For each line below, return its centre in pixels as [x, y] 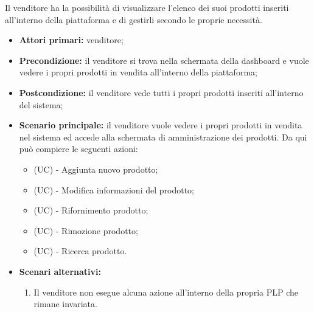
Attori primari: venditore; [71, 40]
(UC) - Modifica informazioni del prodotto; [114, 189]
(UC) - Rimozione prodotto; [86, 230]
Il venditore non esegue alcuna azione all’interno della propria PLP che [166, 292]
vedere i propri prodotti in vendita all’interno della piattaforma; [138, 72]
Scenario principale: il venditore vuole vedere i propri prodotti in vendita [161, 125]
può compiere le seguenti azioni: [78, 149]
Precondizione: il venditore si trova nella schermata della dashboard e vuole [164, 60]
